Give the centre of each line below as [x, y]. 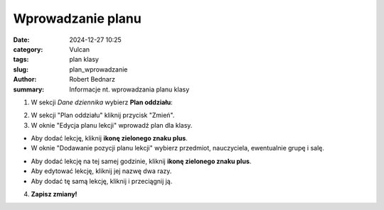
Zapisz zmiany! [54, 194]
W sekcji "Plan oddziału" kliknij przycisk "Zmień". [103, 115]
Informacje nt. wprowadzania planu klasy [129, 89]
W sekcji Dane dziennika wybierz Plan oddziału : [102, 102]
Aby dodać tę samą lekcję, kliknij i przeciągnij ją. [102, 181]
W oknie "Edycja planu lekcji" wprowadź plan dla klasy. [112, 125]
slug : [21, 69]
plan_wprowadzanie [98, 69]
